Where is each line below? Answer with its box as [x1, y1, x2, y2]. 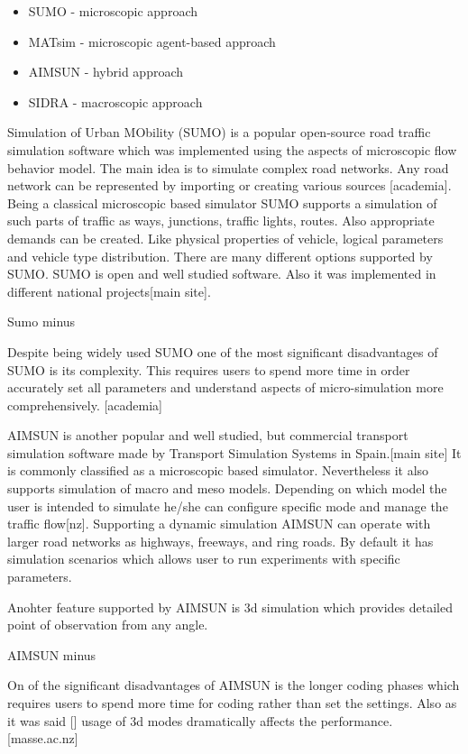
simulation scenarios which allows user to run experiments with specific [7, 549, 400, 568]
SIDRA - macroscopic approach [28, 92, 203, 111]
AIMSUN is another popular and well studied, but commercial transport [7, 426, 408, 445]
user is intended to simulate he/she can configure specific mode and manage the [7, 496, 448, 515]
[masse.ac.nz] [7, 729, 78, 748]
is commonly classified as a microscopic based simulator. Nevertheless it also [7, 461, 429, 480]
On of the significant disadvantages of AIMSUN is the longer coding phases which [7, 676, 460, 694]
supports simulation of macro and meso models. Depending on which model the [7, 479, 447, 498]
